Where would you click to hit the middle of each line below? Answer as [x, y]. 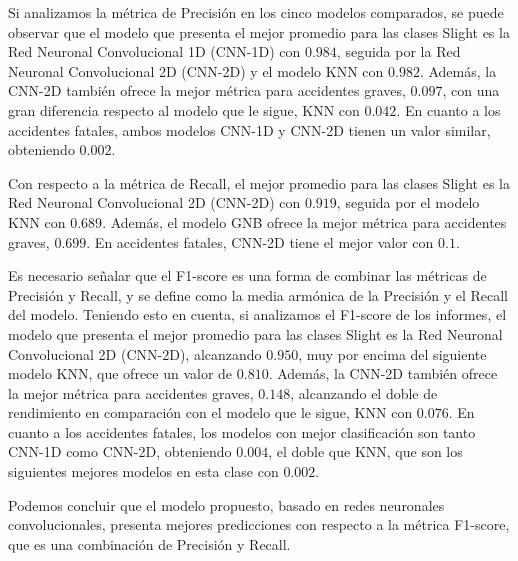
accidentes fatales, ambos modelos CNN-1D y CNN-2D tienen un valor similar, [249, 129]
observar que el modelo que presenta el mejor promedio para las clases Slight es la [259, 31]
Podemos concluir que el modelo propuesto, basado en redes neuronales [226, 504]
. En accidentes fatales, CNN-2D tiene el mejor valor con [260, 241]
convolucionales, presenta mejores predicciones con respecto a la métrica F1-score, [259, 524]
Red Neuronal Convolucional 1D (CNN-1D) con [154, 51]
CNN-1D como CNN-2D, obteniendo [120, 451]
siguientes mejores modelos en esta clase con [143, 471]
